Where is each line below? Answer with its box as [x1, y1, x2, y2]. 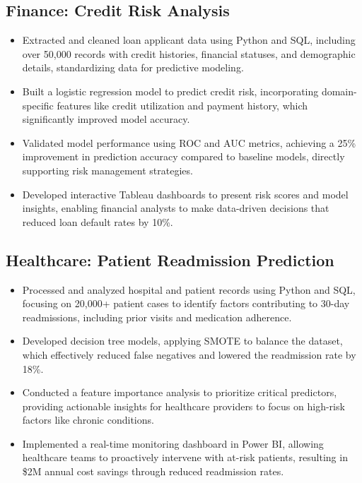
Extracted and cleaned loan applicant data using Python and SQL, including [22, 32, 356, 47]
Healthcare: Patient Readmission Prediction [6, 249, 334, 270]
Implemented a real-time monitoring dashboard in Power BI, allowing [22, 436, 324, 451]
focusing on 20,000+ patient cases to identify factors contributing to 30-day [22, 296, 350, 311]
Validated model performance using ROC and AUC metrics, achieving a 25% [22, 135, 356, 150]
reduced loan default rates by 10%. [22, 214, 173, 229]
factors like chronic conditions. [22, 412, 154, 427]
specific [22, 97, 54, 112]
